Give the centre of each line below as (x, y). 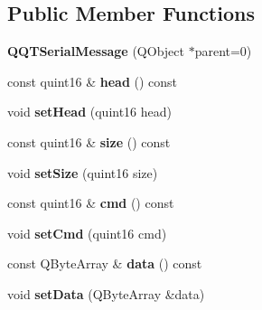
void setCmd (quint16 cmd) (87, 233)
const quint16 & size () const (89, 141)
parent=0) (223, 51)
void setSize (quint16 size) (83, 172)
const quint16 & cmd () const (91, 203)
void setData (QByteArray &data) (106, 293)
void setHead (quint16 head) (89, 112)
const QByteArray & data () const (105, 263)
